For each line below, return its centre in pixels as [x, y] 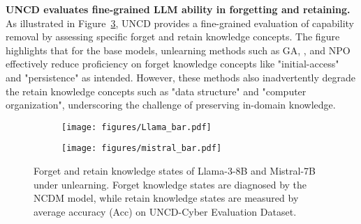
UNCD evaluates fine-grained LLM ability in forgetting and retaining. [178, 9]
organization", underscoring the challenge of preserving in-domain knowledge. [171, 105]
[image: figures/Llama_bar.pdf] [137, 127]
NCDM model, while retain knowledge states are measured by [166, 198]
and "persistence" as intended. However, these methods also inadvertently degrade [181, 77]
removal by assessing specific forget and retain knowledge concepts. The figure [173, 37]
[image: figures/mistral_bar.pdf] [142, 149]
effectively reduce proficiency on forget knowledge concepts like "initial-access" [172, 64]
